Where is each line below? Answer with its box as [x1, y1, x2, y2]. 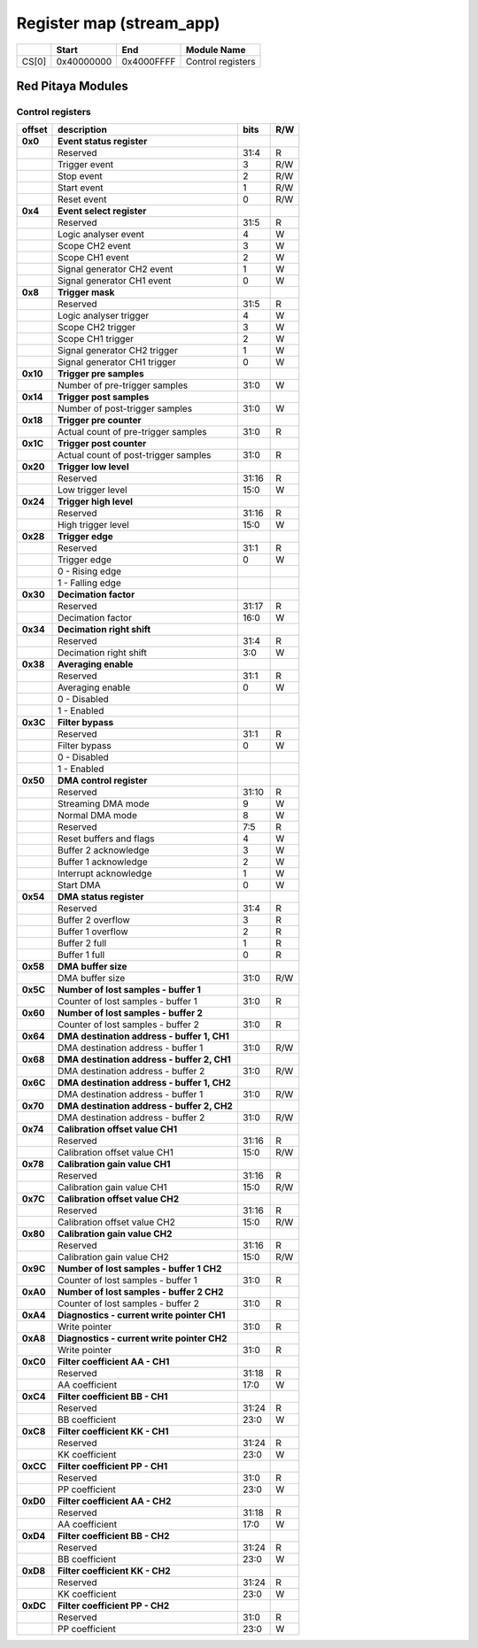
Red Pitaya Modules [16, 78, 128, 93]
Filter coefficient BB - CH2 [58, 1530, 170, 1543]
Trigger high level [58, 496, 133, 508]
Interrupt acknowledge [58, 868, 152, 880]
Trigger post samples [58, 391, 150, 403]
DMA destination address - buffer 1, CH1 [58, 1030, 230, 1042]
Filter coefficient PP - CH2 [58, 1599, 170, 1612]
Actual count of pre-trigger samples [58, 426, 207, 438]
